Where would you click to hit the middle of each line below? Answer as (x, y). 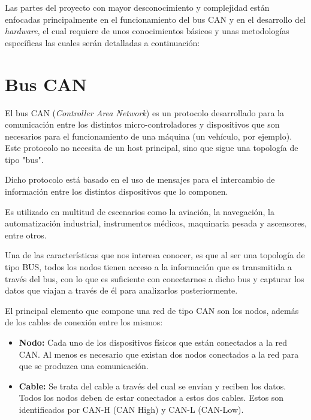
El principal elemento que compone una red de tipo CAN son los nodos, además (152, 310)
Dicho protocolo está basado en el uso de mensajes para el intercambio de (140, 179)
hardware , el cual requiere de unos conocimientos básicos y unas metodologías (147, 31)
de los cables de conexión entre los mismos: (84, 322)
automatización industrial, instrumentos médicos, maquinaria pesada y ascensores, (156, 223)
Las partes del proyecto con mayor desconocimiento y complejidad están (137, 7)
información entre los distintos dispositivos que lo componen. (117, 191)
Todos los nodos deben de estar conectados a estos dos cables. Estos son (151, 398)
